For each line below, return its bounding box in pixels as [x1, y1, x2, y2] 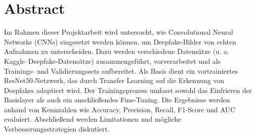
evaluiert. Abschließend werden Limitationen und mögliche [4, 114, 181, 124]
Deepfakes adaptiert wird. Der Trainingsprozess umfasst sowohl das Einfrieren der [4, 85, 252, 95]
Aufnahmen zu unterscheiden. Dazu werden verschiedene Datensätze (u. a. [4, 46, 229, 56]
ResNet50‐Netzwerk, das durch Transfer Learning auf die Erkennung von [4, 75, 224, 86]
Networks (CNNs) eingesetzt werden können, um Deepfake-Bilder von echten [4, 36, 236, 46]
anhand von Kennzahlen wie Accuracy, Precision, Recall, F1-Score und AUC [4, 104, 236, 114]
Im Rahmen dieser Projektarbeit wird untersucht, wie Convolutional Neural [4, 27, 233, 37]
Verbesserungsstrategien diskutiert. [4, 124, 110, 134]
